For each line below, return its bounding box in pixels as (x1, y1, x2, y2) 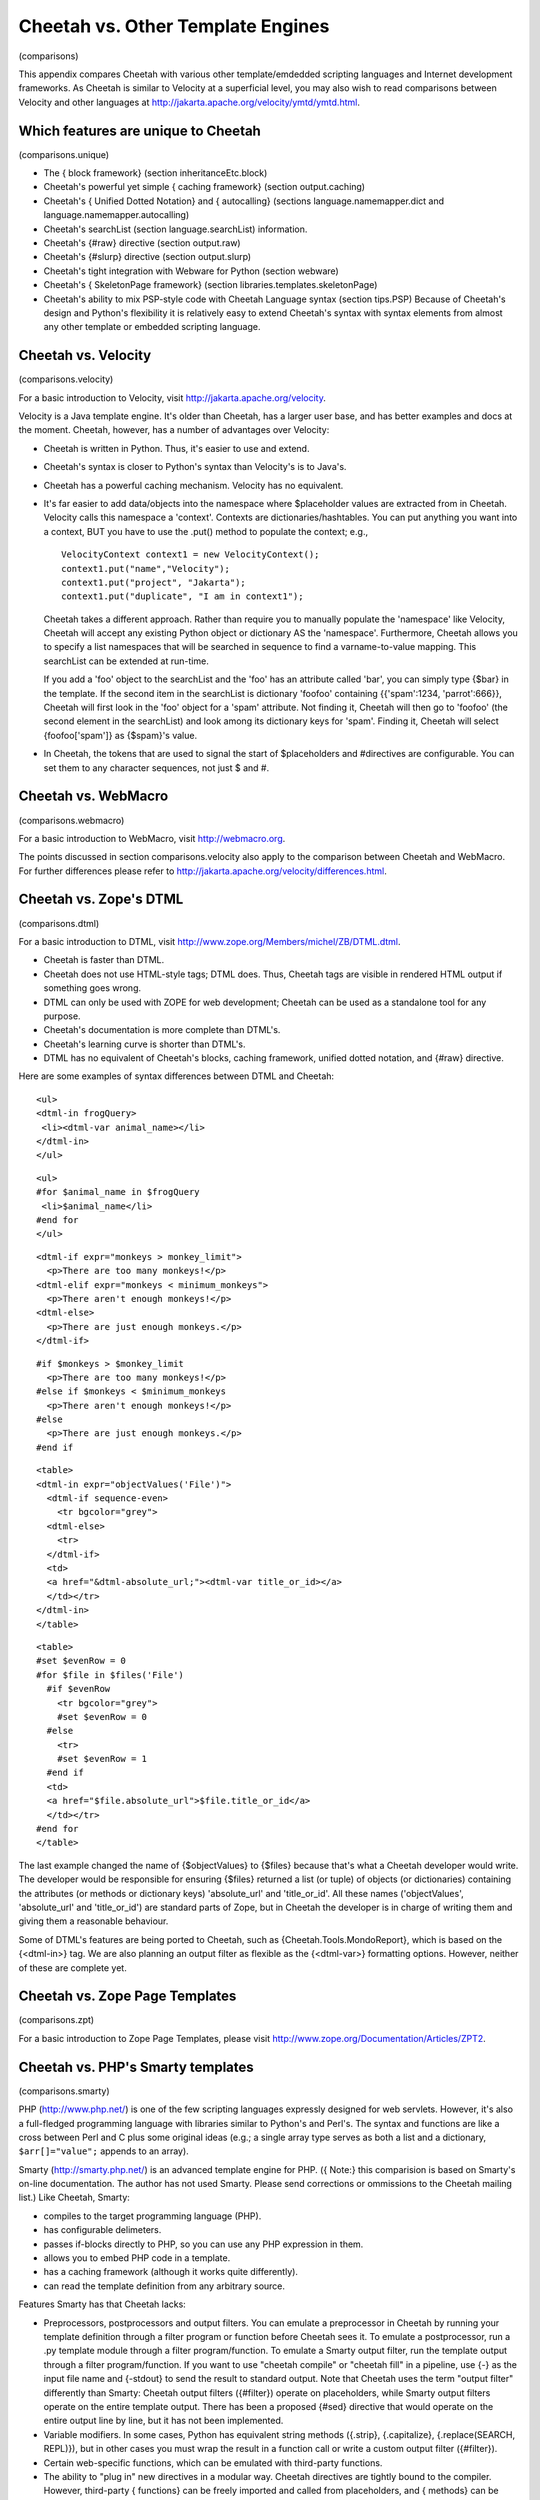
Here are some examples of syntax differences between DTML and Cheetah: (18, 1070, 335, 1082)
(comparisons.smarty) (18, 2085, 110, 2097)
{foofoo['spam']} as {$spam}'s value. (43, 729, 198, 741)
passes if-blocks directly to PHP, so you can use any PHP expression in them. (43, 2238, 364, 2250)
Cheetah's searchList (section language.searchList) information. (43, 223, 308, 235)
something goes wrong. (43, 982, 142, 994)
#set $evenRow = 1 (56, 1753, 148, 1765)
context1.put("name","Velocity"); (61, 563, 230, 574)
